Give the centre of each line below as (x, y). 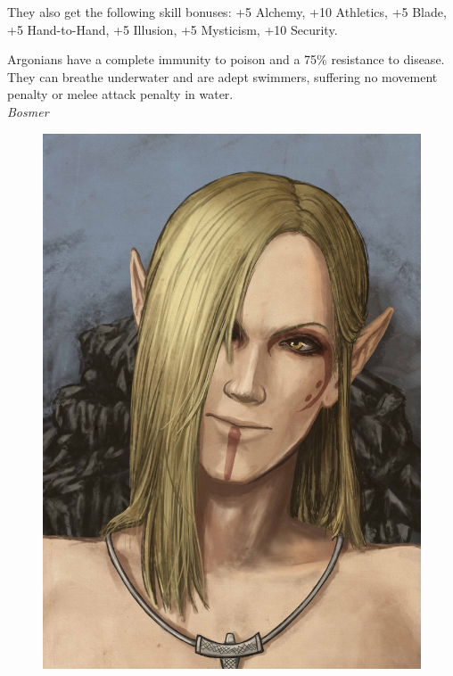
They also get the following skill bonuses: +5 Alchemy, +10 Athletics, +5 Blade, (227, 12)
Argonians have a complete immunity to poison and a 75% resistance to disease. (226, 59)
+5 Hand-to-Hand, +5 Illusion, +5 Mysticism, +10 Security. (173, 29)
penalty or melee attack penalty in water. (120, 94)
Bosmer (28, 111)
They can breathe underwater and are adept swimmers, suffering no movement (222, 76)
